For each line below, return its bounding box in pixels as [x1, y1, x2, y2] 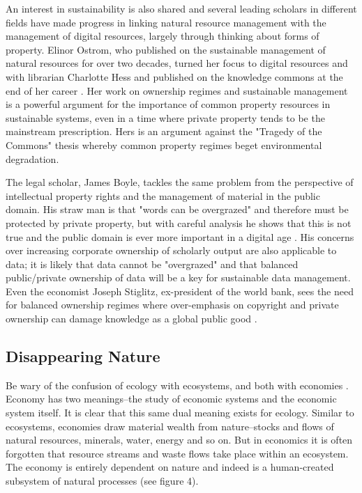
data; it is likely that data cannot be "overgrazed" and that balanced [6, 256, 299, 271]
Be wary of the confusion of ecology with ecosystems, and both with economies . [6, 377, 349, 392]
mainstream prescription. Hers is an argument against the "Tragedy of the [6, 124, 322, 139]
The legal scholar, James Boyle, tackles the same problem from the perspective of [6, 175, 354, 189]
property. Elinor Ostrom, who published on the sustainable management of [6, 42, 326, 56]
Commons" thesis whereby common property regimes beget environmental [6, 137, 322, 152]
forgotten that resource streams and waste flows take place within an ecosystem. [6, 446, 349, 460]
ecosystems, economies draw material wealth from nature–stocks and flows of [6, 418, 334, 433]
